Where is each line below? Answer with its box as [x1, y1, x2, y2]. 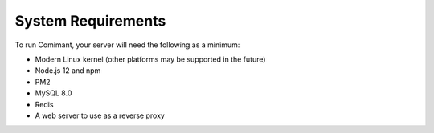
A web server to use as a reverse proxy [35, 111, 165, 120]
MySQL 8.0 [35, 88, 72, 98]
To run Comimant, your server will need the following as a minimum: [14, 40, 240, 50]
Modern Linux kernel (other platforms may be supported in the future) [35, 54, 266, 64]
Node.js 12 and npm [35, 66, 101, 75]
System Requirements [14, 12, 166, 30]
